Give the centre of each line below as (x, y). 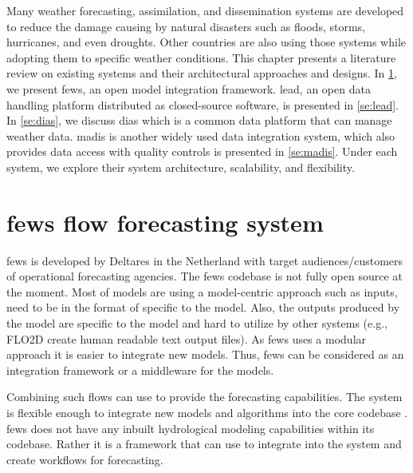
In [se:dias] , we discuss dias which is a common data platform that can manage (199, 120)
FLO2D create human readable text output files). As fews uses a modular (187, 338)
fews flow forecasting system (165, 222)
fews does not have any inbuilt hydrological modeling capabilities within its (191, 428)
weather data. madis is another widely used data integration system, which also (201, 135)
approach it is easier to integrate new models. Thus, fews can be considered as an (205, 354)
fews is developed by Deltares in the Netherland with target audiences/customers (205, 260)
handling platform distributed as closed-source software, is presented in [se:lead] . (203, 104)
